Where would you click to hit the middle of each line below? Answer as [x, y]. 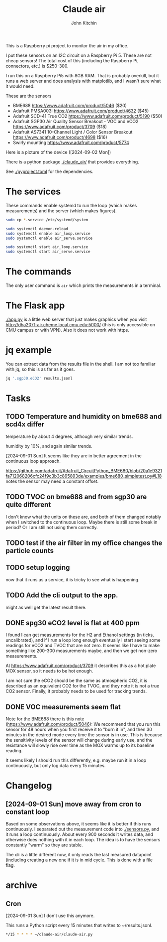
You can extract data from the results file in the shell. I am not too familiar [81, 364]
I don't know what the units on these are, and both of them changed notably [83, 517]
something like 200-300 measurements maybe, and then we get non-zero [82, 651]
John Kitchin [84, 23]
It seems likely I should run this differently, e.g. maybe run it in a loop [76, 760]
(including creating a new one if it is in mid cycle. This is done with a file [79, 860]
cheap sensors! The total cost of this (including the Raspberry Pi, [72, 60]
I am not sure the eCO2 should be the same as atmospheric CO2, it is [77, 680]
